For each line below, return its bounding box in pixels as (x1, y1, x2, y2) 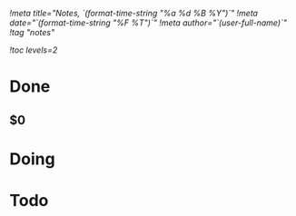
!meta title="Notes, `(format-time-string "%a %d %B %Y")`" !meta (9, 8, 259, 18)
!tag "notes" (9, 27, 55, 37)
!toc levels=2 (9, 44, 58, 55)
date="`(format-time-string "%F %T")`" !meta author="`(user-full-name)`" (9, 17, 288, 28)
